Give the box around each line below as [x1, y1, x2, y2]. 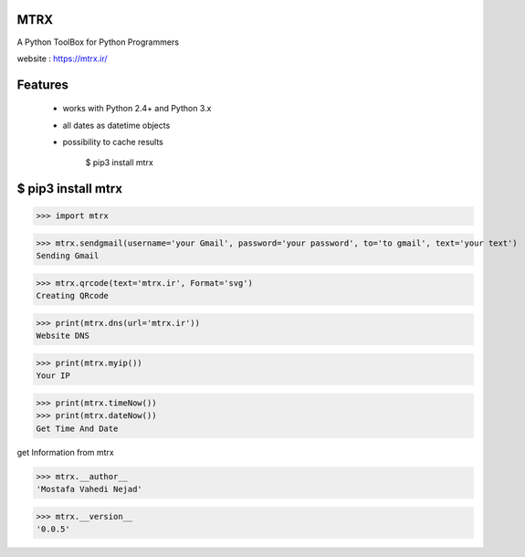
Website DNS [36, 331, 90, 342]
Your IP [36, 371, 70, 381]
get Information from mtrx [16, 447, 114, 457]
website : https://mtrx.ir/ [16, 53, 109, 64]
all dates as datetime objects [62, 120, 171, 131]
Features [16, 77, 68, 92]
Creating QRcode [36, 290, 110, 301]
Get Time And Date [36, 423, 119, 434]
